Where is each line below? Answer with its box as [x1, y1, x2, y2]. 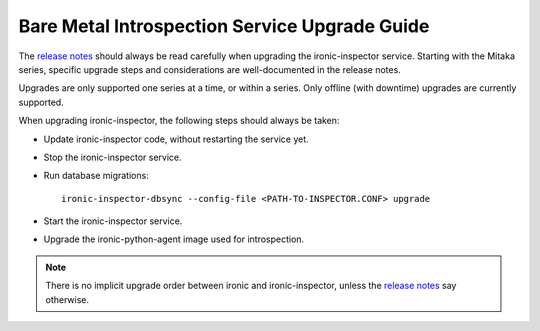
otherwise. [45, 293, 90, 305]
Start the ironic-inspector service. [43, 215, 183, 227]
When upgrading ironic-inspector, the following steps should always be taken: [18, 115, 340, 127]
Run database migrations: [43, 170, 149, 182]
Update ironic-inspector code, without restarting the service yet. [43, 133, 309, 145]
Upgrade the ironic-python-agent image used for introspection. [43, 233, 305, 245]
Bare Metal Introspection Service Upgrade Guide [18, 15, 430, 37]
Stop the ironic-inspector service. [43, 151, 182, 163]
